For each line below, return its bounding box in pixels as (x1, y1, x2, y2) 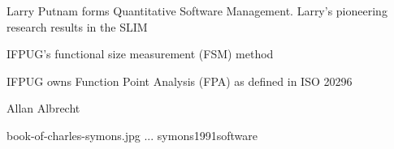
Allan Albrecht (6, 100, 80, 117)
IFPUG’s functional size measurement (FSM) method (6, 45, 274, 62)
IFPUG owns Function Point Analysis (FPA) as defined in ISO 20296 (6, 72, 353, 89)
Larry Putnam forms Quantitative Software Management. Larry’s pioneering (6, 2, 388, 19)
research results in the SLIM (6, 18, 148, 35)
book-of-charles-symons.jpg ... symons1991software (6, 126, 258, 143)
